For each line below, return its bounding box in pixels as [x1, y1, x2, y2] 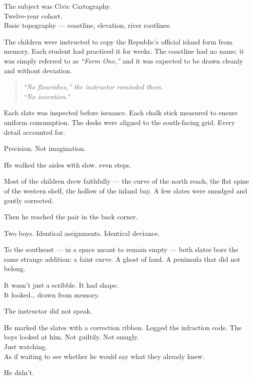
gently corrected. [4, 195, 54, 205]
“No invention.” [23, 91, 70, 101]
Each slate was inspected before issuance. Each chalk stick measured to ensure [4, 107, 238, 118]
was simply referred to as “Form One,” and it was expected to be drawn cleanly [4, 55, 243, 65]
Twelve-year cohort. [4, 10, 62, 21]
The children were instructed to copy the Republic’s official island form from [4, 36, 233, 46]
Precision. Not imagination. [4, 143, 86, 153]
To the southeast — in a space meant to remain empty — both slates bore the [4, 244, 239, 254]
